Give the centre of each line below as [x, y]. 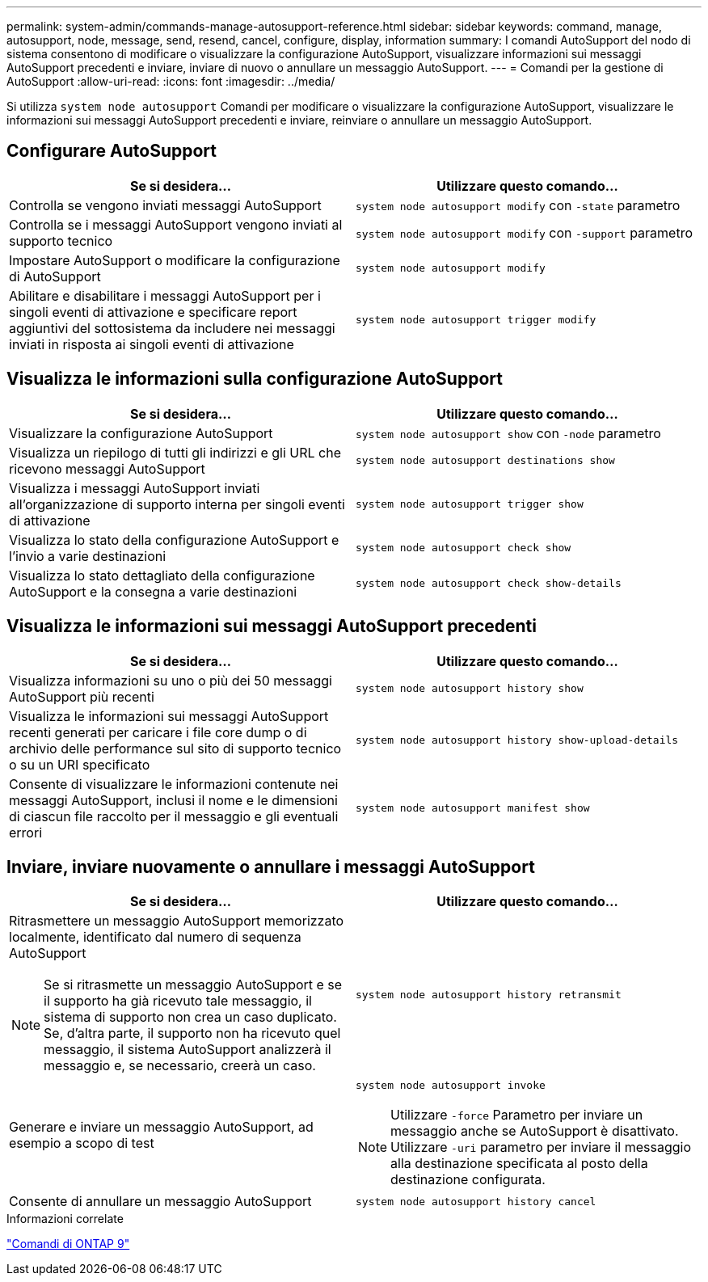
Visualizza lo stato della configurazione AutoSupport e [174, 540]
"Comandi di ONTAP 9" [68, 1244]
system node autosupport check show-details [489, 584]
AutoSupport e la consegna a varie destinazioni [153, 591]
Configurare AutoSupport [112, 151]
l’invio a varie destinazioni [88, 556]
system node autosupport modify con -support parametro [524, 232]
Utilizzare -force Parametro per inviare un [517, 1115]
